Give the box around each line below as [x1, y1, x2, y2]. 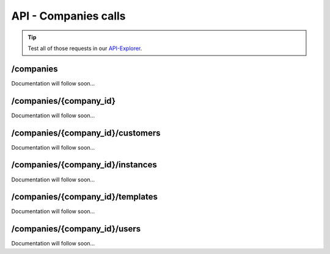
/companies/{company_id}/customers [11, 128, 161, 138]
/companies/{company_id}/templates [11, 192, 158, 202]
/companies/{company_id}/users [11, 223, 141, 234]
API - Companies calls [11, 9, 126, 23]
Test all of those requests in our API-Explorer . [28, 45, 142, 52]
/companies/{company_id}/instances [11, 159, 157, 170]
